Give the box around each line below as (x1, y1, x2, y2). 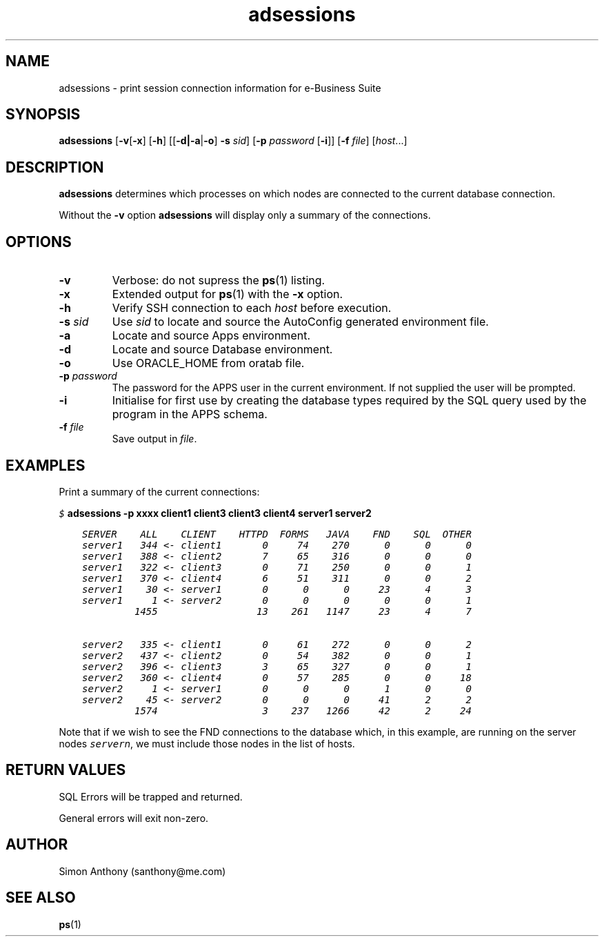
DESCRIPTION (6, 158, 104, 176)
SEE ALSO (6, 889, 76, 907)
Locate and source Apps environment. (112, 328, 311, 343)
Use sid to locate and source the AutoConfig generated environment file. (112, 315, 489, 329)
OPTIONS (6, 233, 72, 251)
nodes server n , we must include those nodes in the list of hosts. (59, 737, 355, 749)
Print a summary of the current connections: (59, 485, 260, 498)
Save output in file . (112, 433, 197, 445)
